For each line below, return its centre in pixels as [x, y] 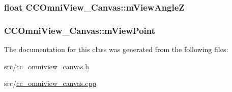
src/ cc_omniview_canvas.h [47, 66]
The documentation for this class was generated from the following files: [116, 49]
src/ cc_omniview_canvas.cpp [50, 83]
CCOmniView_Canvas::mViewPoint [80, 30]
